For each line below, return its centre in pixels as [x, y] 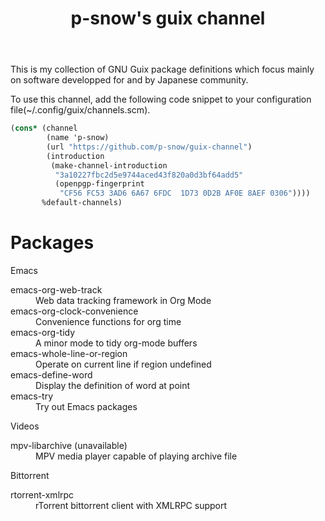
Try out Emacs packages [86, 406]
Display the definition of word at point [113, 385]
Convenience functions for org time [108, 321]
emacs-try [32, 396]
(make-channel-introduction [109, 165]
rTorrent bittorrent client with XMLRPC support [131, 505]
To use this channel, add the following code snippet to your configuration [161, 99]
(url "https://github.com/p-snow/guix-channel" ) [149, 147]
